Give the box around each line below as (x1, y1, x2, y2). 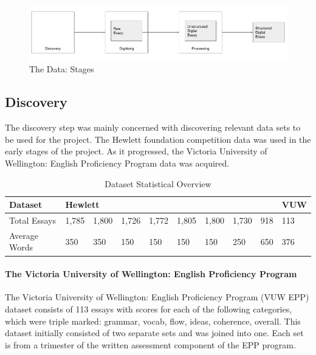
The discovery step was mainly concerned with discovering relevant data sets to (5, 121, 301, 134)
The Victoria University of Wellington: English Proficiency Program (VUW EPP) (5, 291, 309, 303)
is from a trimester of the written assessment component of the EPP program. (5, 338, 296, 351)
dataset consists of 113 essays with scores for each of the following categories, (5, 302, 292, 315)
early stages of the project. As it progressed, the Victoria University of (5, 145, 267, 157)
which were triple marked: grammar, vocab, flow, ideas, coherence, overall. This (5, 314, 301, 327)
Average (9, 229, 38, 241)
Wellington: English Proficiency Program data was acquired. (5, 157, 230, 169)
